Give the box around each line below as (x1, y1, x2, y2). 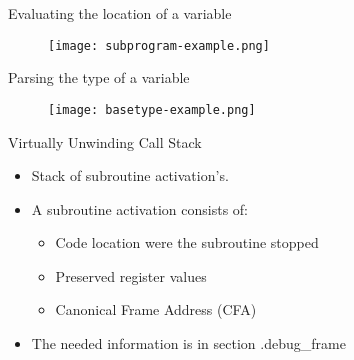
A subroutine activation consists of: (31, 198, 248, 219)
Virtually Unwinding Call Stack (8, 131, 202, 152)
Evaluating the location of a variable (8, 3, 232, 23)
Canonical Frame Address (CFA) (55, 299, 257, 320)
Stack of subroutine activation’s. (31, 165, 229, 186)
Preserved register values (55, 265, 207, 286)
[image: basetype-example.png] (48, 102, 256, 117)
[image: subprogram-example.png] (48, 38, 270, 53)
